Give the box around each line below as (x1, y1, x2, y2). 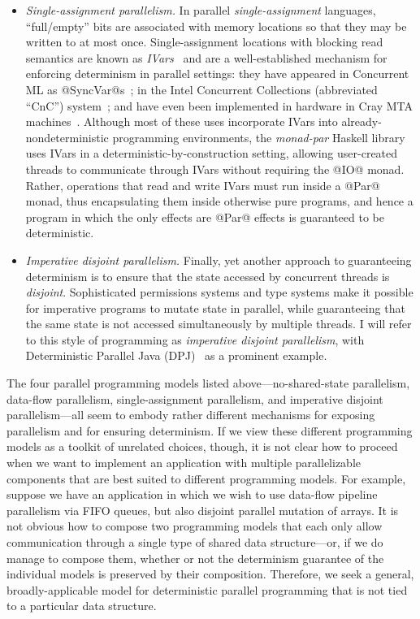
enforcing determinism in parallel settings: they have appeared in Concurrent (25, 65, 409, 82)
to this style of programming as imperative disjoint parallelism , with (25, 331, 365, 348)
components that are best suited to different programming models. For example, (6, 470, 406, 487)
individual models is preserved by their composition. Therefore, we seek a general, (6, 565, 414, 582)
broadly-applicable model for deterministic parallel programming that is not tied (6, 581, 408, 598)
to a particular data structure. (6, 597, 157, 614)
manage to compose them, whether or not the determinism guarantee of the (6, 549, 384, 566)
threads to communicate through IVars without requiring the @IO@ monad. (25, 160, 405, 177)
